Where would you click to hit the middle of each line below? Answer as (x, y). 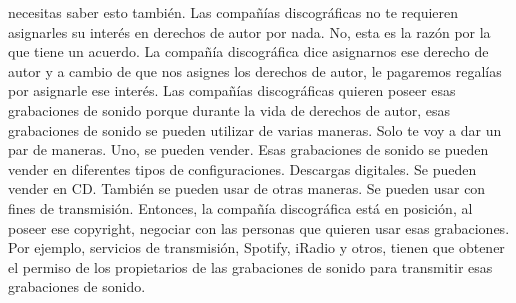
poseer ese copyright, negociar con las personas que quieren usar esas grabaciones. (259, 227)
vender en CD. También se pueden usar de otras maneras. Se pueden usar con (247, 188)
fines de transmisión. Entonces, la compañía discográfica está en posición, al (240, 207)
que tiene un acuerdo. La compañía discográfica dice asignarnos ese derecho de (248, 51)
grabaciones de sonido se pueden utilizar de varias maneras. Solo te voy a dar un (255, 129)
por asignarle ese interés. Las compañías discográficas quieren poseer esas (232, 90)
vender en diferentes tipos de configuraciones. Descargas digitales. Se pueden (242, 168)
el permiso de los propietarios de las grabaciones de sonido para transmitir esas (250, 266)
